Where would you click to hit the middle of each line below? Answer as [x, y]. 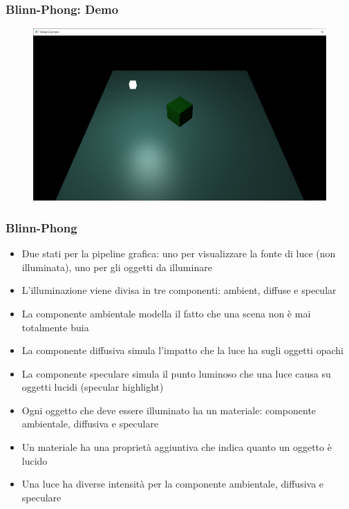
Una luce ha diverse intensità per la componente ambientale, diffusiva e [173, 484]
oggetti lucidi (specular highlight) [93, 387]
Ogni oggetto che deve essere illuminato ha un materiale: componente [169, 410]
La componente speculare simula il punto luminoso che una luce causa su [176, 373]
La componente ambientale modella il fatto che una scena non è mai [166, 313]
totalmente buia [55, 327]
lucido [35, 460]
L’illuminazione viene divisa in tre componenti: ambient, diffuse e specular [179, 290]
